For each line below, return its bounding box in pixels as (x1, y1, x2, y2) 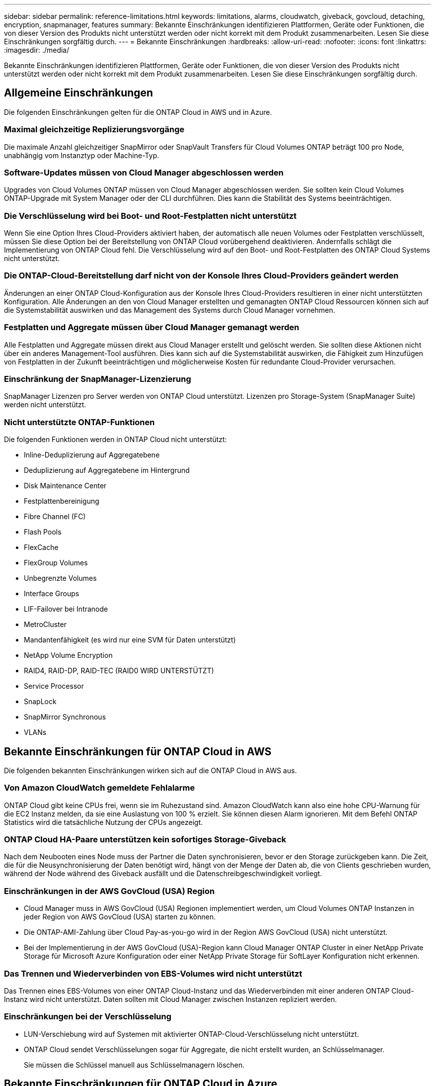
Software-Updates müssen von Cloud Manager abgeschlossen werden (4, 167, 284, 178)
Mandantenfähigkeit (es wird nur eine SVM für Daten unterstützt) (24, 635, 236, 644)
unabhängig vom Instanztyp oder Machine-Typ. (4, 151, 159, 160)
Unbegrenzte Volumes (24, 574, 97, 583)
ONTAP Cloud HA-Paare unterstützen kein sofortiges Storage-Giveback (4, 834, 287, 845)
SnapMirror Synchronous (24, 713, 106, 722)
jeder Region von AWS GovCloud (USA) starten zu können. (24, 912, 216, 921)
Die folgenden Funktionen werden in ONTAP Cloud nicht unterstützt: (4, 435, 227, 444)
